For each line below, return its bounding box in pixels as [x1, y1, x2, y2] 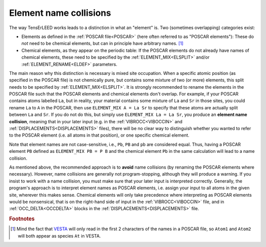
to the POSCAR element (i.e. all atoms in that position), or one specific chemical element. [9, 132, 190, 138]
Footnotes [9, 215, 35, 222]
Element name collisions [9, 7, 111, 18]
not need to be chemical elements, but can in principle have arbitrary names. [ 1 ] [21, 40, 184, 46]
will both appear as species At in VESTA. [18, 233, 101, 239]
